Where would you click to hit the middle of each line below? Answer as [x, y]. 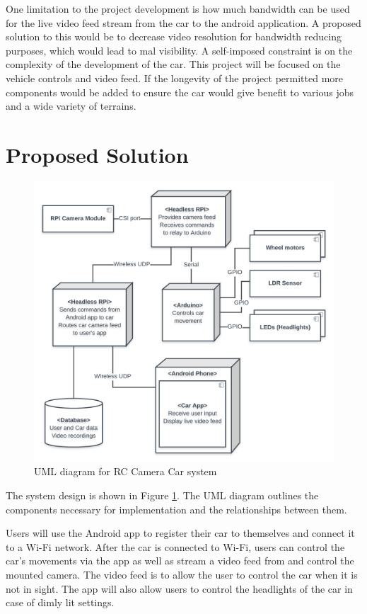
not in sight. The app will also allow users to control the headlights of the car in [179, 588]
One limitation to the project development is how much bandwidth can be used [178, 8]
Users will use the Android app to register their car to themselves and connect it [180, 533]
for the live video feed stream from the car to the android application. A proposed [183, 22]
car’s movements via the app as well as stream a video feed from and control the [180, 561]
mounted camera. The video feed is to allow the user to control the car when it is [182, 575]
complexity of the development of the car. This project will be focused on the [173, 64]
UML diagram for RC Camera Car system [126, 471]
